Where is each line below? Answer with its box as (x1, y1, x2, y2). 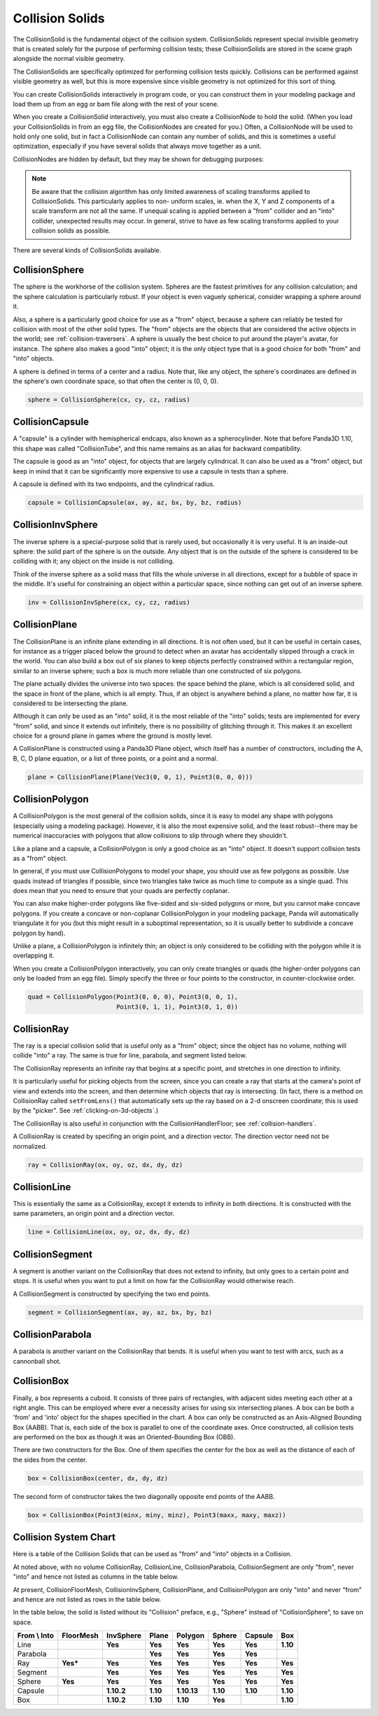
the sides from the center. (13, 1455, 87, 1464)
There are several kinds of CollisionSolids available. (13, 246, 162, 254)
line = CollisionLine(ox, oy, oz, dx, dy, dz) (27, 1228, 190, 1236)
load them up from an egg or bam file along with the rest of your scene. (13, 99, 220, 108)
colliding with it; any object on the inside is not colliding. (13, 557, 174, 565)
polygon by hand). (13, 929, 66, 937)
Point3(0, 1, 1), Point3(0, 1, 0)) (115, 1002, 239, 1011)
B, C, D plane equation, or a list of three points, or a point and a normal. (13, 754, 218, 763)
